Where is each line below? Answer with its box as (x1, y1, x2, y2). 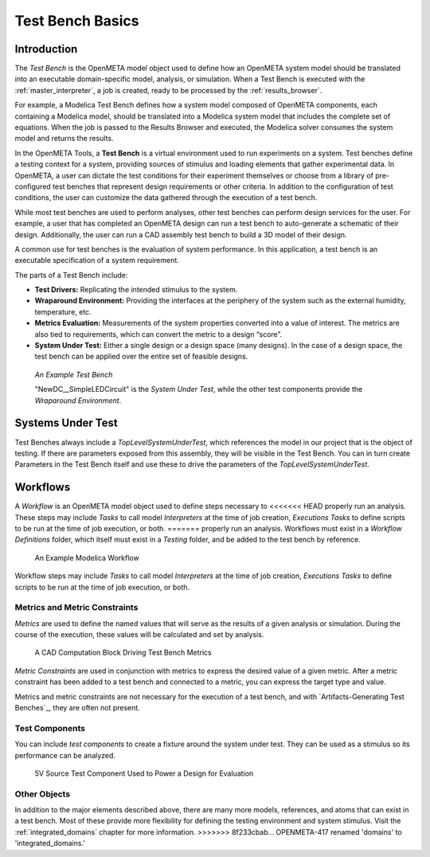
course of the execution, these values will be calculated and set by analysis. (14, 630, 264, 640)
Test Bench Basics (14, 12, 139, 29)
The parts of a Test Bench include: (14, 270, 128, 280)
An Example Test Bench (34, 370, 113, 379)
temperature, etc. (34, 307, 92, 316)
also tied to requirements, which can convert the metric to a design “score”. (34, 329, 283, 338)
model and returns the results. (14, 134, 114, 143)
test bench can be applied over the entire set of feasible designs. (34, 351, 248, 362)
